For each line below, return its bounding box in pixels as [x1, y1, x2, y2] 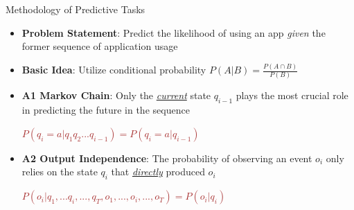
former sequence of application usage [21, 39, 178, 53]
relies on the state [21, 164, 98, 179]
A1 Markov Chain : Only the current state [21, 88, 211, 103]
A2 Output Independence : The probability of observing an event [21, 150, 312, 165]
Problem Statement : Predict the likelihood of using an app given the [21, 25, 326, 40]
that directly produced [111, 164, 205, 179]
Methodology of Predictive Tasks [6, 2, 145, 16]
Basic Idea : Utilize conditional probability [21, 62, 206, 77]
